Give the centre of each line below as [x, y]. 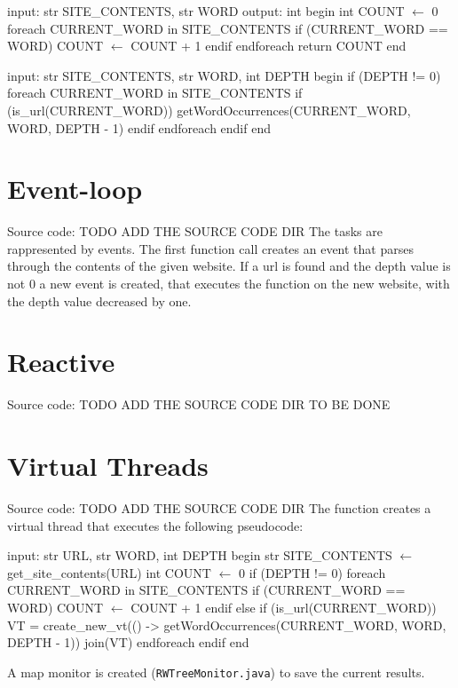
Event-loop [75, 189]
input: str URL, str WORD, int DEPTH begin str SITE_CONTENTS [200, 555]
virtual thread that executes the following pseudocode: [155, 525]
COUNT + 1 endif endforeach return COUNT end [268, 46]
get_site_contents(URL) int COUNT [109, 572]
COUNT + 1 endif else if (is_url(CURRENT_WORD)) [284, 608]
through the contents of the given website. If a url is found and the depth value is [229, 266]
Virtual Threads [108, 466]
